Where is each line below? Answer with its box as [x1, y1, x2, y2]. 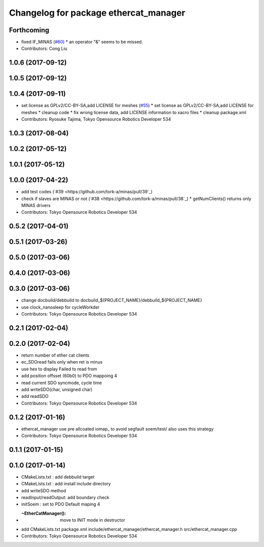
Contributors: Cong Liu [21, 46, 67, 51]
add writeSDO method [21, 487, 66, 494]
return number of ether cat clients [21, 352, 89, 358]
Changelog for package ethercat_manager [9, 7, 185, 18]
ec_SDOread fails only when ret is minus [21, 359, 103, 365]
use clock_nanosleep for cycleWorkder [21, 304, 100, 310]
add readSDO [21, 393, 49, 399]
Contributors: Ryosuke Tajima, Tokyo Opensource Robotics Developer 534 [21, 116, 171, 122]
